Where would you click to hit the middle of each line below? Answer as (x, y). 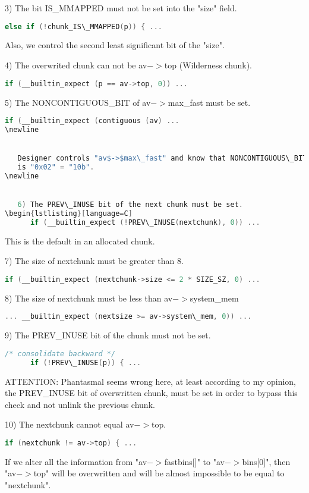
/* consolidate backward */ (60, 354)
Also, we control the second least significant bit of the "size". (115, 45)
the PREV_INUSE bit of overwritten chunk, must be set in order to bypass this (151, 393)
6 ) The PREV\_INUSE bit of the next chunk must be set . (130, 205)
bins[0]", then (266, 461)
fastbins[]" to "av (194, 461)
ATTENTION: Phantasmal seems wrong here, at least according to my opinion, (151, 381)
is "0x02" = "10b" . (56, 167)
